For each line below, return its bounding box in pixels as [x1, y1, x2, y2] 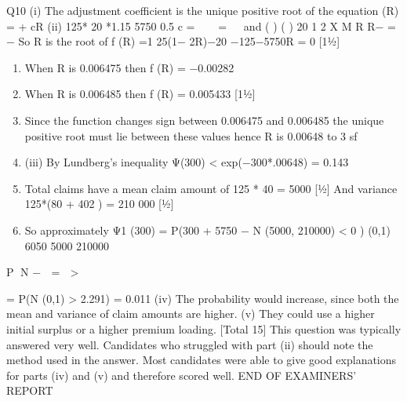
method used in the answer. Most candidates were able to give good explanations [6, 352, 397, 368]
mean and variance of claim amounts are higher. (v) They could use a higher [6, 305, 375, 322]
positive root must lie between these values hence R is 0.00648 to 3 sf [24, 127, 358, 144]
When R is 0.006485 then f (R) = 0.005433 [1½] [24, 86, 256, 102]
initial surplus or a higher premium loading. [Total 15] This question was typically [6, 320, 402, 337]
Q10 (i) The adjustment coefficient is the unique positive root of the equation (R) [6, 2, 399, 18]
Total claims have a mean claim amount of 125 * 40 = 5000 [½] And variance [24, 180, 398, 196]
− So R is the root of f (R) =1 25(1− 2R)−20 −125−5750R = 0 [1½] [6, 33, 340, 49]
